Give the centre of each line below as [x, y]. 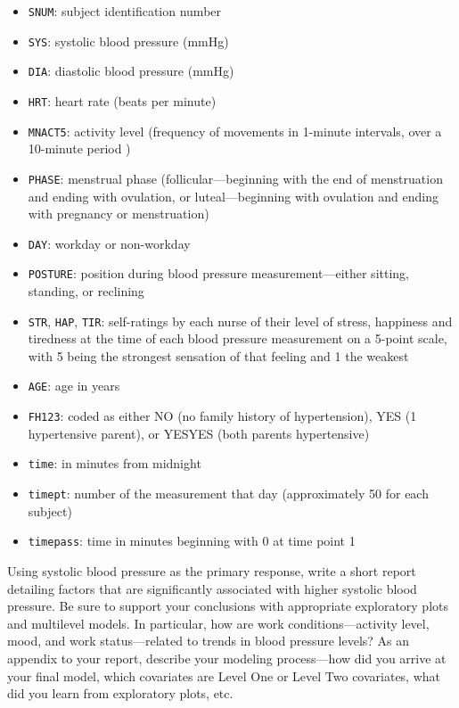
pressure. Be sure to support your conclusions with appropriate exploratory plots [228, 606]
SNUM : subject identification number [125, 11]
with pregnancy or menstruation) [119, 214]
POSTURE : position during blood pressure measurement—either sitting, [218, 273]
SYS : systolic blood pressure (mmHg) [128, 41]
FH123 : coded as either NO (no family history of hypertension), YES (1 [222, 416]
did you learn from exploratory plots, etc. [120, 693]
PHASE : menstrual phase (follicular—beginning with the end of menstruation [235, 178]
